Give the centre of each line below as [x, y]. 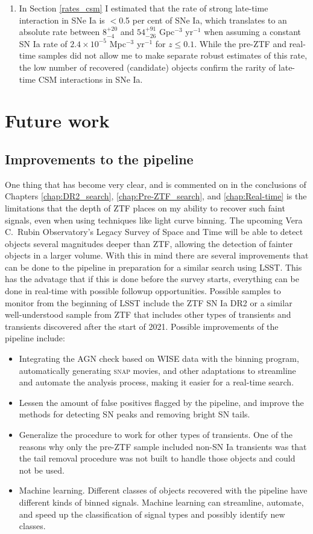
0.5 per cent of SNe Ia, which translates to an [203, 20]
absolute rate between [59, 32]
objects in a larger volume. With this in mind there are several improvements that [157, 255]
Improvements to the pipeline [99, 159]
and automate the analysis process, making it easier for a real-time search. [156, 382]
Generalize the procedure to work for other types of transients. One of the [156, 435]
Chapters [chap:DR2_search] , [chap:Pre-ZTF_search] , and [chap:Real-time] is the [156, 196]
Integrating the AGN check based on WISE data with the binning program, [159, 359]
